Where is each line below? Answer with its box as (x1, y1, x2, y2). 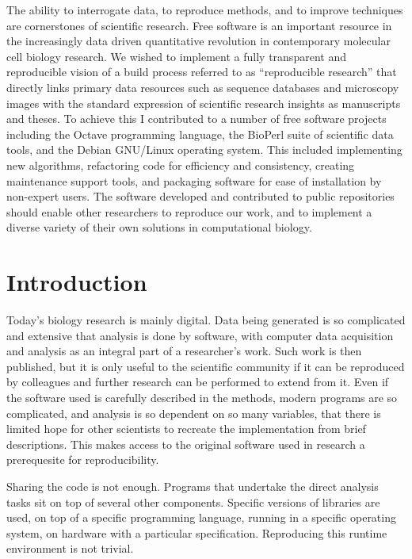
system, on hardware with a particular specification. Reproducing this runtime (6, 524, 387, 541)
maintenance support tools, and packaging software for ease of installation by (6, 172, 382, 189)
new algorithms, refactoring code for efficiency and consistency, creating (6, 156, 355, 173)
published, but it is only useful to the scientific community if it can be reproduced (6, 358, 405, 374)
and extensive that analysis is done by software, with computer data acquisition (6, 327, 394, 343)
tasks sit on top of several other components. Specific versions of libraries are (6, 493, 380, 510)
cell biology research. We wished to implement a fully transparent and (6, 48, 346, 64)
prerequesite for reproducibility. (6, 451, 159, 468)
